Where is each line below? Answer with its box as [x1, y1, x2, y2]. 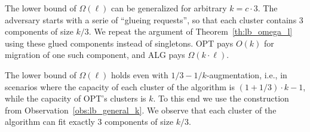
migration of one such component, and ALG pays [5, 48, 185, 61]
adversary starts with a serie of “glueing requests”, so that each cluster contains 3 [5, 13, 303, 26]
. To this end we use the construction [153, 92, 289, 105]
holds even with [111, 68, 168, 81]
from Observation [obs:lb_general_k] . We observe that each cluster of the [5, 103, 277, 116]
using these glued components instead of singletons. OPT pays [5, 36, 234, 49]
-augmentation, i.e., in [206, 68, 287, 81]
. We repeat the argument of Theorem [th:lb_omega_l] [88, 25, 293, 38]
